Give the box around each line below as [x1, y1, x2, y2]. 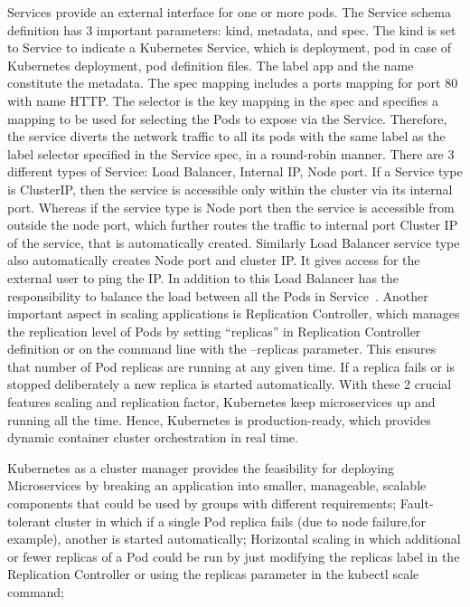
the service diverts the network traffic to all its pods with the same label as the [7, 127, 446, 146]
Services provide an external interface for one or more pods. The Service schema [7, 3, 451, 21]
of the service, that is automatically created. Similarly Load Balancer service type [7, 232, 460, 251]
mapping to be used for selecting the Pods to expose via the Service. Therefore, [7, 109, 447, 128]
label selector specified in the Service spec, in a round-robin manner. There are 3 [7, 144, 455, 163]
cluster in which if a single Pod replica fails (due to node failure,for [54, 511, 427, 530]
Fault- [399, 494, 434, 513]
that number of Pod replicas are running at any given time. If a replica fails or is [7, 356, 455, 375]
